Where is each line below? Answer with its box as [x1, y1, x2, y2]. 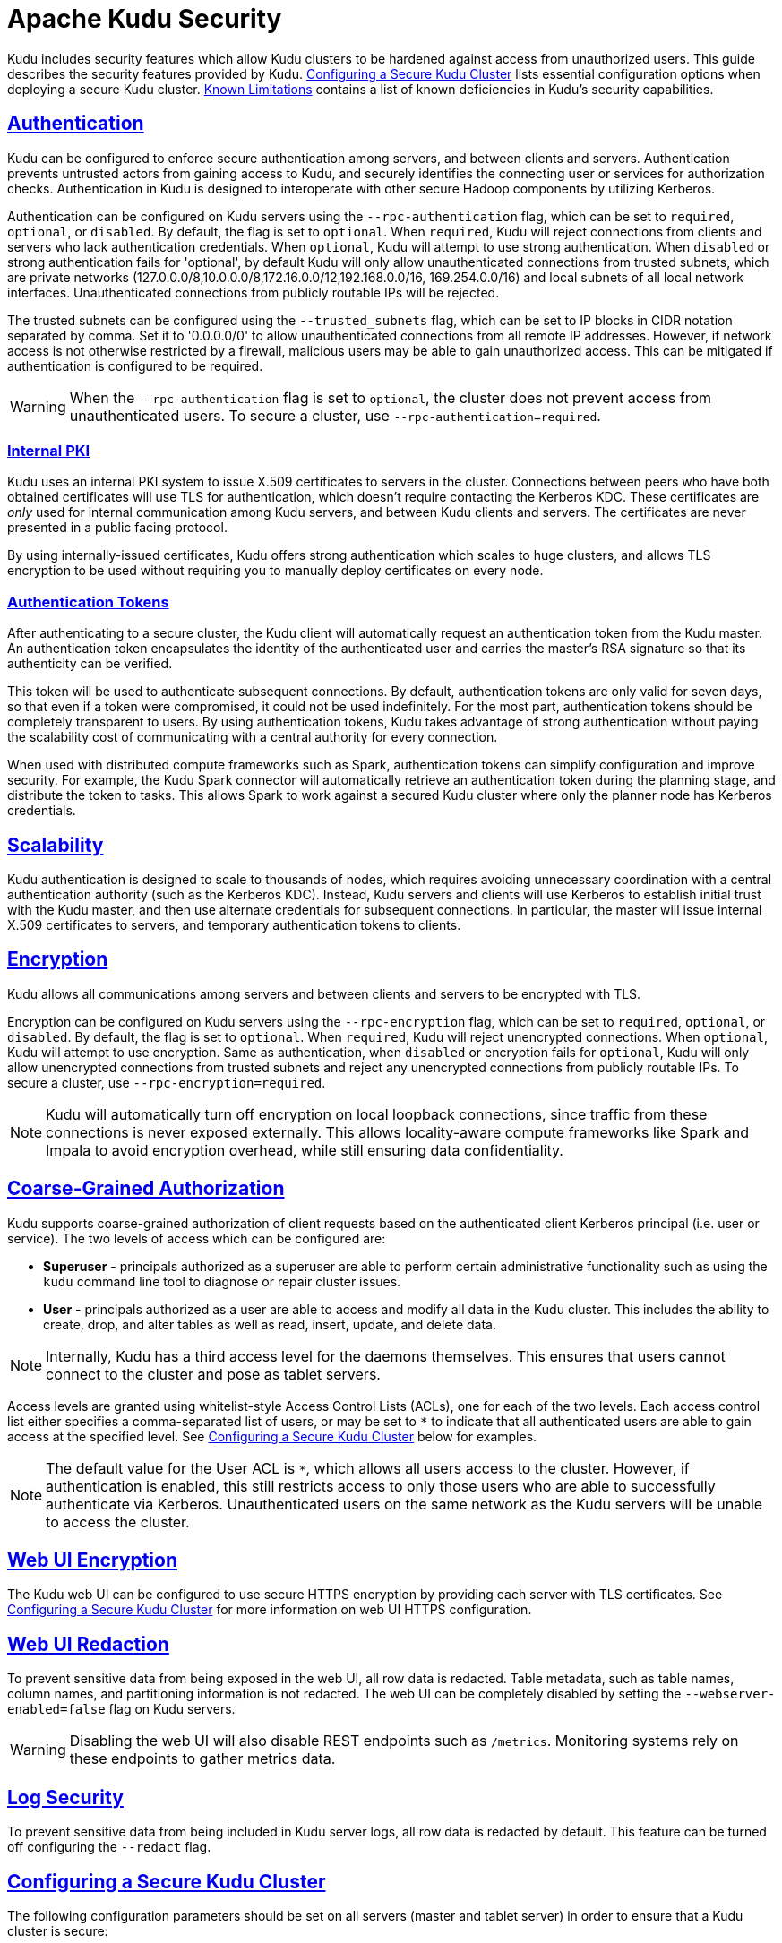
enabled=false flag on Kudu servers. [7, 1701, 236, 1717]
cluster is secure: [7, 1923, 108, 1939]
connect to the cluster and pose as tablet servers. [46, 1364, 381, 1383]
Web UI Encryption [7, 1549, 177, 1572]
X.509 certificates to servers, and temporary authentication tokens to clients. [7, 916, 461, 933]
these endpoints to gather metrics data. [69, 1750, 336, 1768]
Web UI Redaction [7, 1632, 169, 1655]
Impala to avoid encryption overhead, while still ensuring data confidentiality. [46, 1140, 563, 1159]
